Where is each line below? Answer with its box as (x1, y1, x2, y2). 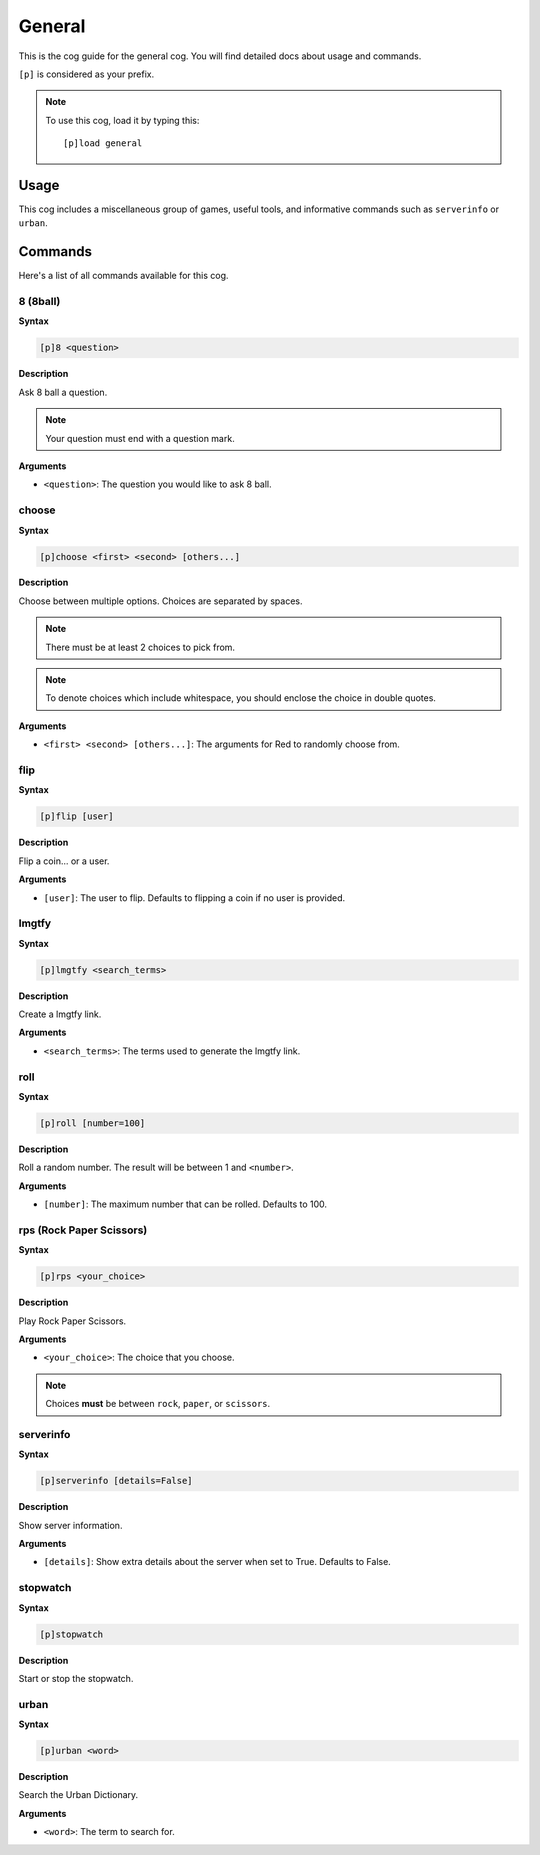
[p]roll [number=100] (39, 1117, 146, 1129)
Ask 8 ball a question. (18, 386, 108, 398)
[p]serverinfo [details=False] (39, 1475, 194, 1487)
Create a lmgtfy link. (18, 1008, 102, 1020)
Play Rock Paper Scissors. (18, 1315, 127, 1327)
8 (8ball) (18, 295, 61, 309)
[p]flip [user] (39, 811, 114, 822)
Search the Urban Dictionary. (18, 1789, 139, 1801)
